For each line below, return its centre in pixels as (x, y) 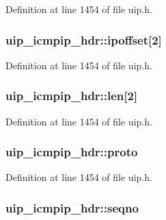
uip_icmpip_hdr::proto (72, 152)
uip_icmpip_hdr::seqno (72, 207)
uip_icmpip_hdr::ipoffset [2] (84, 39)
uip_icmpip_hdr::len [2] (72, 96)
